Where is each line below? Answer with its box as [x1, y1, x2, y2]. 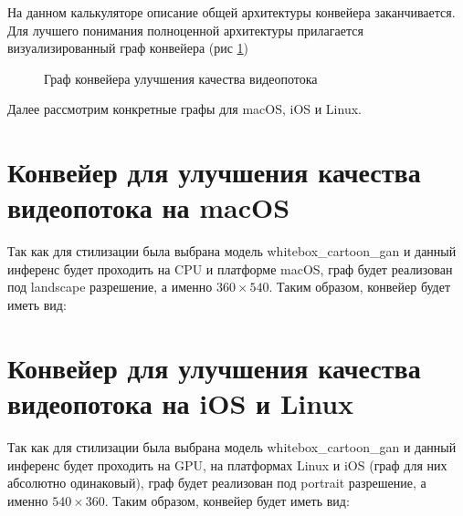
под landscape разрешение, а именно [7, 277, 213, 296]
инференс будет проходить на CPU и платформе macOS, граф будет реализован [7, 259, 453, 278]
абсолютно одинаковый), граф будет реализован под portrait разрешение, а [7, 473, 426, 492]
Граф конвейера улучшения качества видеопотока [44, 68, 318, 88]
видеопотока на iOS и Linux [7, 385, 354, 422]
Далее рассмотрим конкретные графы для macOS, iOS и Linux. [7, 99, 362, 119]
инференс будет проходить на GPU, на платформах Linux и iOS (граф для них [7, 455, 447, 474]
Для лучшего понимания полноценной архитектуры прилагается [7, 20, 363, 39]
